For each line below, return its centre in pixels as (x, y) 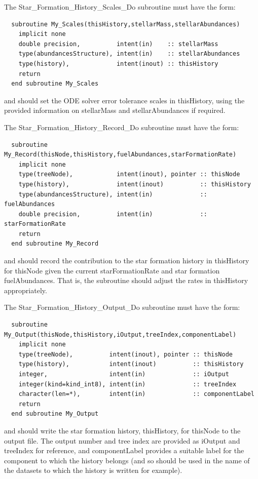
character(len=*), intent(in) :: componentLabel (136, 394)
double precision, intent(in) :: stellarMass (118, 44)
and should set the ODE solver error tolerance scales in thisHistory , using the (124, 100)
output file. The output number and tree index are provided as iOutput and (122, 440)
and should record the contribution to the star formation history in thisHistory (127, 261)
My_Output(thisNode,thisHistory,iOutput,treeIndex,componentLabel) (120, 334)
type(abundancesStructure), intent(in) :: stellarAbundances (129, 54)
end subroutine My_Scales (55, 84)
